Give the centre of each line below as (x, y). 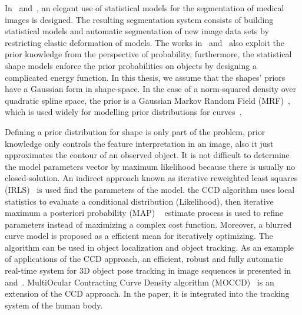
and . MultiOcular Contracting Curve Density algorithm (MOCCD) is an (140, 282)
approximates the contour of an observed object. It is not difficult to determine (147, 155)
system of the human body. (54, 305)
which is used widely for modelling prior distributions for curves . (123, 112)
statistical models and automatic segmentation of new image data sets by (137, 31)
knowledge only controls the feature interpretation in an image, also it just (139, 143)
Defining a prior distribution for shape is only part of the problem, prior (135, 131)
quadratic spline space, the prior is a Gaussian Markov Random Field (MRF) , (147, 100)
